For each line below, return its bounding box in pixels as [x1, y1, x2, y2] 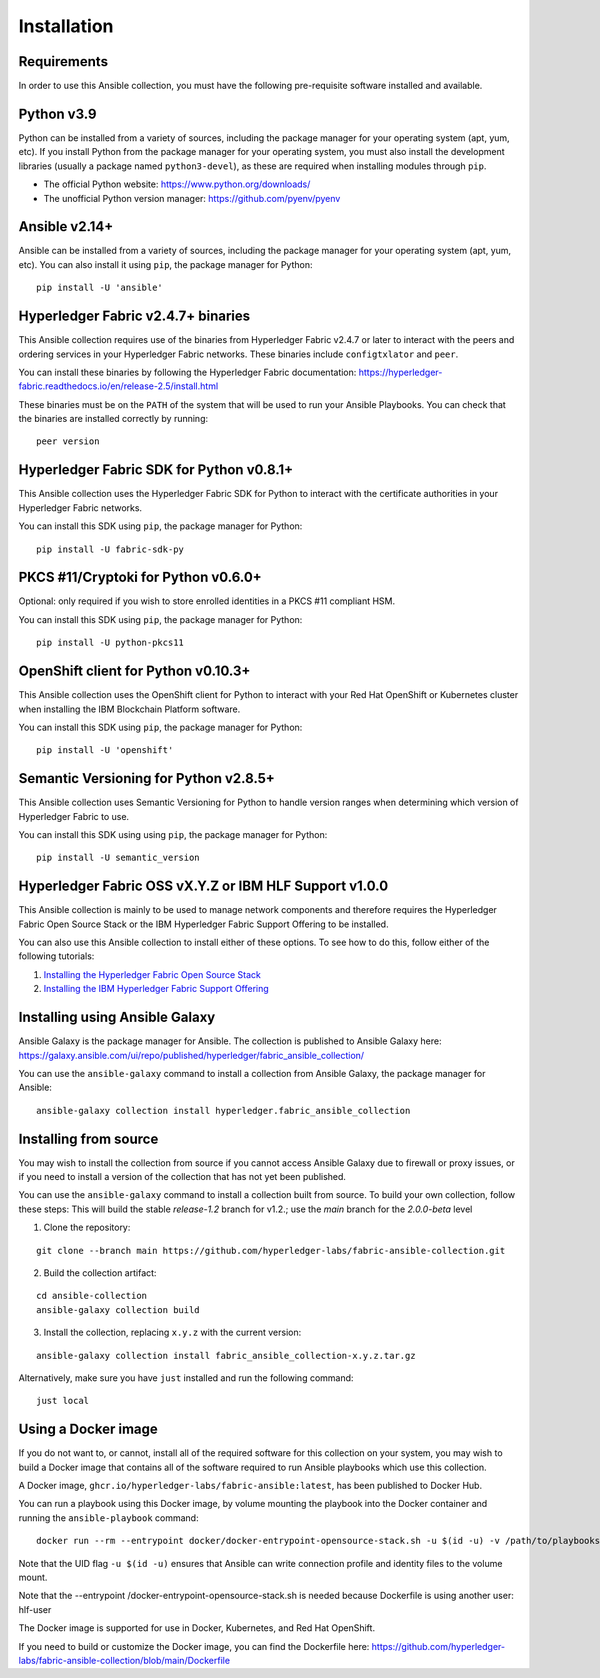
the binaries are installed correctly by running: [18, 413, 209, 425]
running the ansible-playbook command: [18, 1511, 199, 1524]
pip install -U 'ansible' [36, 282, 164, 294]
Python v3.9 [18, 105, 97, 122]
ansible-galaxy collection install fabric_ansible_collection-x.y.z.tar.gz [36, 1350, 416, 1361]
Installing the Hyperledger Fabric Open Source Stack [43, 968, 262, 980]
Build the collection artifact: [43, 1266, 157, 1279]
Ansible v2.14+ [18, 218, 114, 235]
